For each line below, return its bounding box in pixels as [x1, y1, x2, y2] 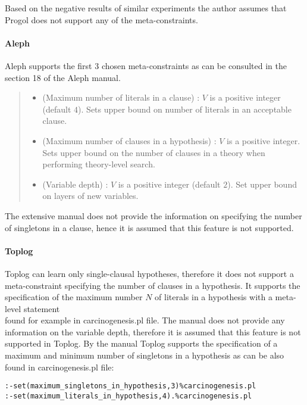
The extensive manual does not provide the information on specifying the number [5, 209, 302, 222]
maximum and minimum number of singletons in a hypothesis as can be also [5, 349, 284, 362]
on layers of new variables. [42, 189, 139, 202]
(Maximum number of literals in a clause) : [42, 91, 200, 104]
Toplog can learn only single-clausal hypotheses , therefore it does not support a [5, 267, 294, 279]
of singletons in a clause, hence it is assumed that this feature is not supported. [5, 221, 294, 233]
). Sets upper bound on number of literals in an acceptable [78, 102, 292, 115]
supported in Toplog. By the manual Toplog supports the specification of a [5, 337, 278, 350]
